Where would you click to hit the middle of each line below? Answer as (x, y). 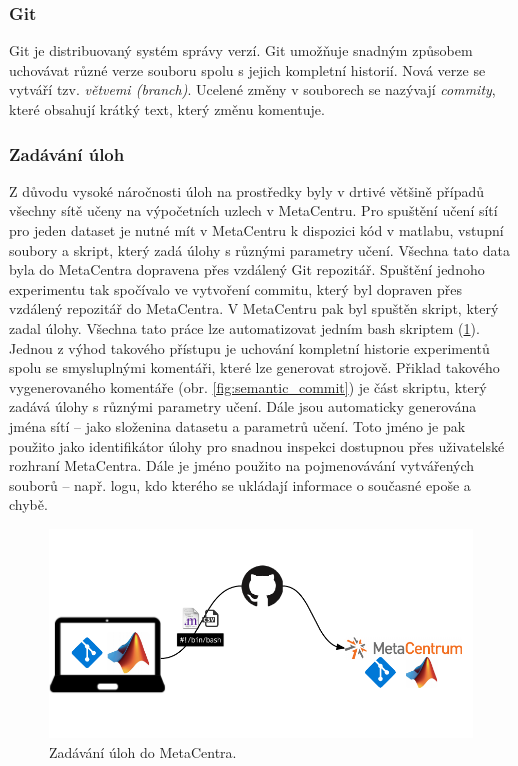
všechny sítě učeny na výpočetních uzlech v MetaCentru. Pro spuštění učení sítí (253, 210)
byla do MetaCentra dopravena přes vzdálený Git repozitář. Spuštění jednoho (247, 269)
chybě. (28, 504)
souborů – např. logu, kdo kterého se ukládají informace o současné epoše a (240, 484)
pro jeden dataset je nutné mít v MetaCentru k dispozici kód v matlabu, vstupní (256, 230)
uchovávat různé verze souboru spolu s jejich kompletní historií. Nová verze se (247, 69)
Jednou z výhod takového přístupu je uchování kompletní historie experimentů (249, 347)
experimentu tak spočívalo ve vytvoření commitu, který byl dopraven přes (236, 288)
